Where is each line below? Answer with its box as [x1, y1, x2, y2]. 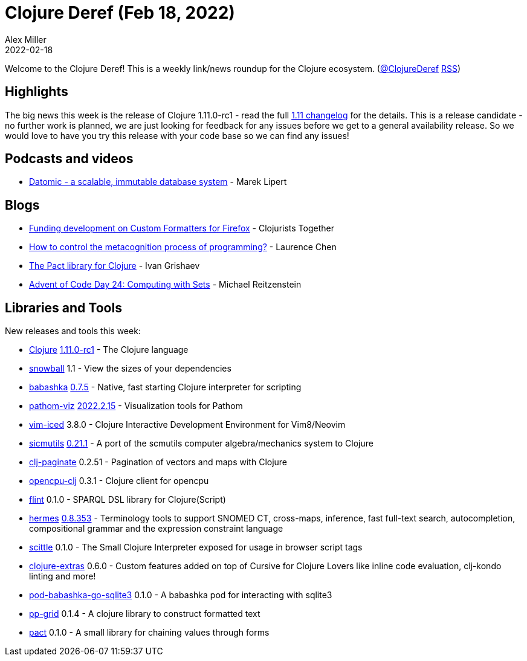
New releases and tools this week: [5, 326, 141, 337]
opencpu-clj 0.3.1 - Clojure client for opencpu [29, 476, 209, 486]
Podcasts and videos [5, 151, 134, 167]
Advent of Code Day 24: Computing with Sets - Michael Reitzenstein [29, 279, 302, 290]
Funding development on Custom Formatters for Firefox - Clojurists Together [29, 223, 334, 234]
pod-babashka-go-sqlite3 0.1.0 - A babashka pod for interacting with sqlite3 [29, 590, 332, 601]
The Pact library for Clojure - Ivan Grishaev [29, 260, 200, 271]
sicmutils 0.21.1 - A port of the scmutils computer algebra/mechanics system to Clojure [29, 438, 373, 449]
